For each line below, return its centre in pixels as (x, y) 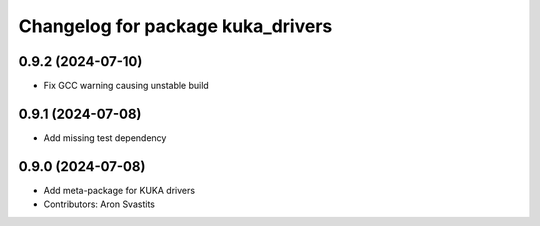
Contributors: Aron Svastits (99, 204)
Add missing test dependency (105, 137)
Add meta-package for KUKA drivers (119, 190)
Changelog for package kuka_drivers (175, 26)
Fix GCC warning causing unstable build (126, 86)
